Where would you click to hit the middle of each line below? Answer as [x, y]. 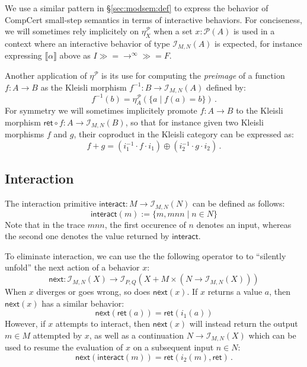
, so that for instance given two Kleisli [194, 122]
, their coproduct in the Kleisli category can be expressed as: [184, 134]
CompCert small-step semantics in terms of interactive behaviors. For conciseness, [153, 19]
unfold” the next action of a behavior [72, 267]
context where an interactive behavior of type [87, 43]
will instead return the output [244, 323]
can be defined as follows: [239, 203]
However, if [25, 323]
